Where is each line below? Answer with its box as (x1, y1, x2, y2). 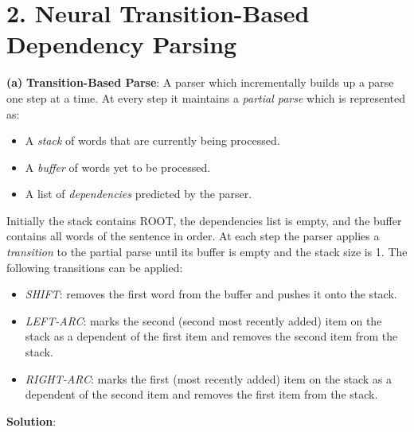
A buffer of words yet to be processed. (25, 158, 211, 175)
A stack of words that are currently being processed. (25, 132, 280, 149)
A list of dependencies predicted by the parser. (25, 185, 252, 202)
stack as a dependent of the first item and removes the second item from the (25, 328, 398, 344)
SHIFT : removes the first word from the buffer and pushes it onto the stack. (25, 286, 397, 302)
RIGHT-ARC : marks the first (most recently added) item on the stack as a (25, 370, 393, 387)
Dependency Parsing (6, 28, 237, 60)
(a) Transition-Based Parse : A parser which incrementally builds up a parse (6, 74, 394, 91)
